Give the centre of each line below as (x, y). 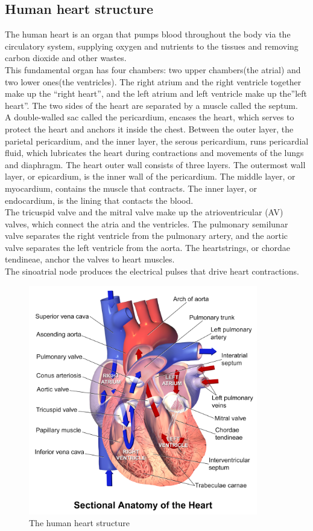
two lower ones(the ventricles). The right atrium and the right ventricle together (153, 81)
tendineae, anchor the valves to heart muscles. (90, 259)
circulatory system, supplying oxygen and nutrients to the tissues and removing (152, 46)
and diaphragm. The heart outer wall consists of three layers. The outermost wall (155, 164)
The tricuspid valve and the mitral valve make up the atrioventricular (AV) (144, 212)
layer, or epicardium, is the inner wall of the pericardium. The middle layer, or (150, 176)
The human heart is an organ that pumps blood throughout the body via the (148, 34)
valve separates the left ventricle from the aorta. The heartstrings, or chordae (148, 247)
